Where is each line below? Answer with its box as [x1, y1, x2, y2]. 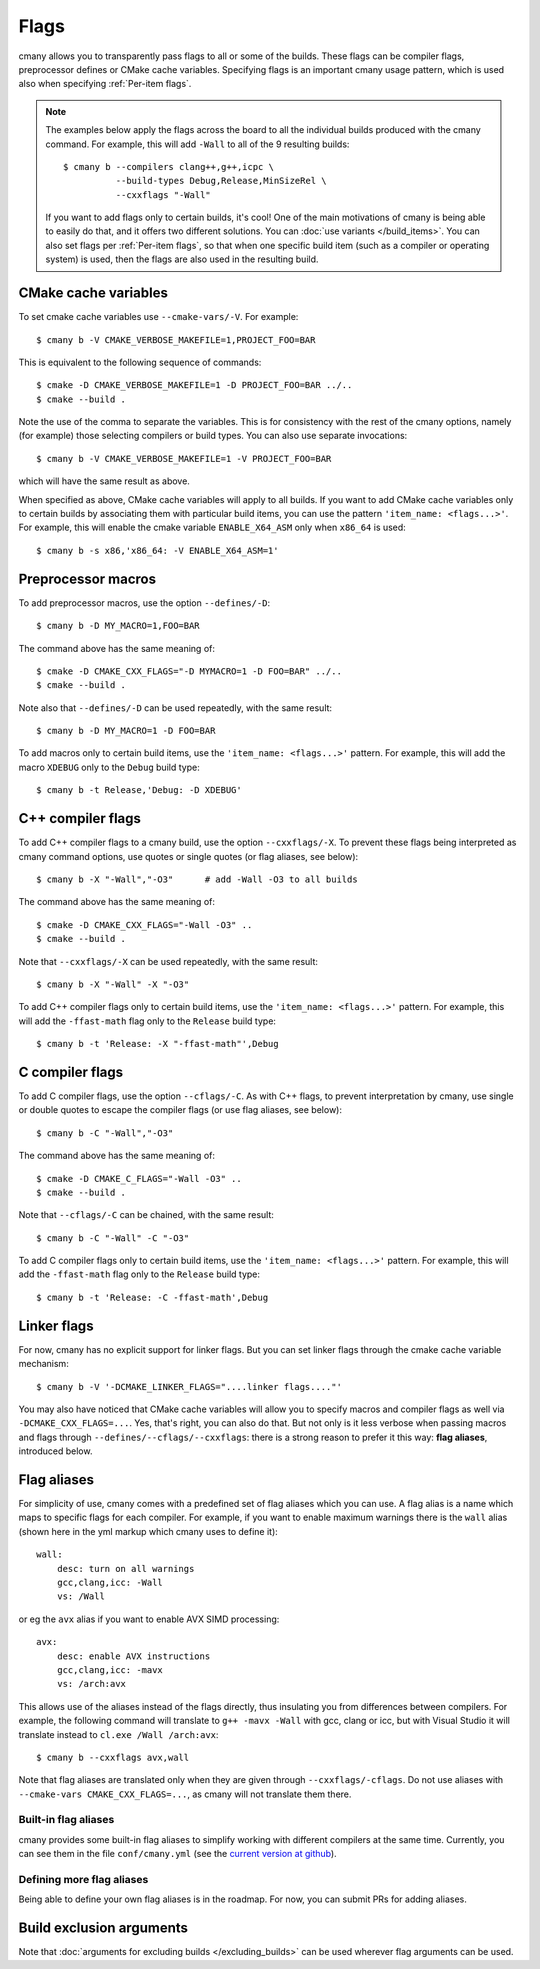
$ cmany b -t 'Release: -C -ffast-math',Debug [36, 1291, 269, 1303]
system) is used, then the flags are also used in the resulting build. [45, 253, 319, 265]
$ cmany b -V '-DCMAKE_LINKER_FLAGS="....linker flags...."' [36, 1381, 342, 1392]
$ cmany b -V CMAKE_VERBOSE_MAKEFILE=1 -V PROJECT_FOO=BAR [36, 453, 332, 464]
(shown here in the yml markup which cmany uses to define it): [18, 1525, 279, 1537]
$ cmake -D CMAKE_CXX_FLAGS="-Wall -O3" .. [36, 919, 253, 930]
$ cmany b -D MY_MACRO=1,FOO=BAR [36, 620, 200, 632]
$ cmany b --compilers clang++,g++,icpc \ [63, 161, 275, 172]
